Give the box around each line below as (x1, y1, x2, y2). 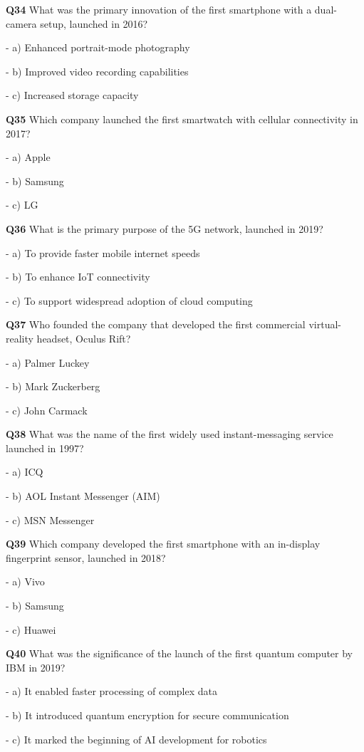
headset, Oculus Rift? (36, 330, 131, 345)
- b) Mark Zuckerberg (6, 379, 100, 394)
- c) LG (6, 197, 38, 212)
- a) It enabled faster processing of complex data (6, 684, 218, 699)
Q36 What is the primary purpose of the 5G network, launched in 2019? (6, 221, 323, 236)
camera (6, 16, 37, 31)
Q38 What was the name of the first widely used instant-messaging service (6, 427, 333, 442)
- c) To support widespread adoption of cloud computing (6, 293, 253, 308)
